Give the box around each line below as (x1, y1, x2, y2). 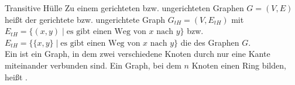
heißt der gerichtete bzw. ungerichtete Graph (5, 13, 166, 25)
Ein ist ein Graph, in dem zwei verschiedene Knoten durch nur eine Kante (5, 47, 270, 60)
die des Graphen (180, 36, 239, 48)
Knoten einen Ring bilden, (191, 59, 286, 71)
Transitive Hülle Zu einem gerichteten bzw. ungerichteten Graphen (5, 2, 244, 13)
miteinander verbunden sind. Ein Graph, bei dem (5, 59, 181, 71)
